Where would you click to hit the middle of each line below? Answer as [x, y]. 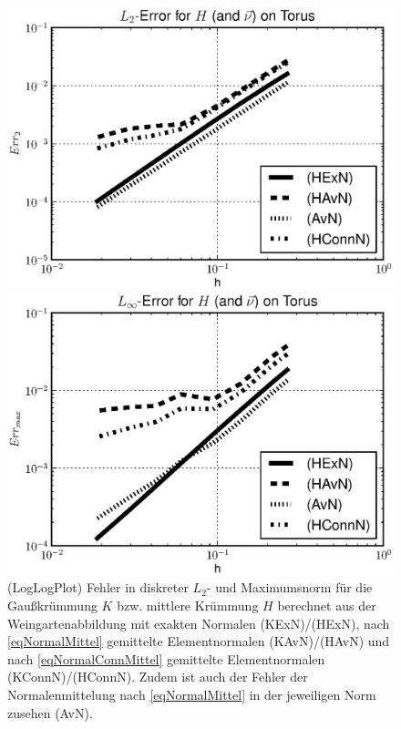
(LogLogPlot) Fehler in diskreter [98, 587]
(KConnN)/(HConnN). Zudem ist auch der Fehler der [158, 677]
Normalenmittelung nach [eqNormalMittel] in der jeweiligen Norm [192, 694]
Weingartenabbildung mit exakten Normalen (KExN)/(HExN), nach [199, 623]
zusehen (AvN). [50, 712]
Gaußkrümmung [52, 605]
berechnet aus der [327, 605]
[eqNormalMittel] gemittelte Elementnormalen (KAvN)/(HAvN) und [199, 641]
